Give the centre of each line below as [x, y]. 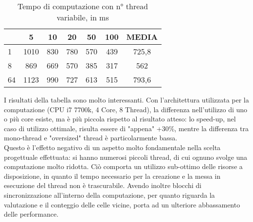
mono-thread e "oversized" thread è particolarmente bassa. [91, 138]
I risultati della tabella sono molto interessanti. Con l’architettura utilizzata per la [126, 100]
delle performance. [31, 214]
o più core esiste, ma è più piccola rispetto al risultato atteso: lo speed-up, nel [120, 119]
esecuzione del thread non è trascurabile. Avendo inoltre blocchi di [103, 185]
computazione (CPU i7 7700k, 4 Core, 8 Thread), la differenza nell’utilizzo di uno [126, 109]
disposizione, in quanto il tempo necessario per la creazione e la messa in [112, 176]
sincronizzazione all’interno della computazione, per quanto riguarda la [109, 195]
